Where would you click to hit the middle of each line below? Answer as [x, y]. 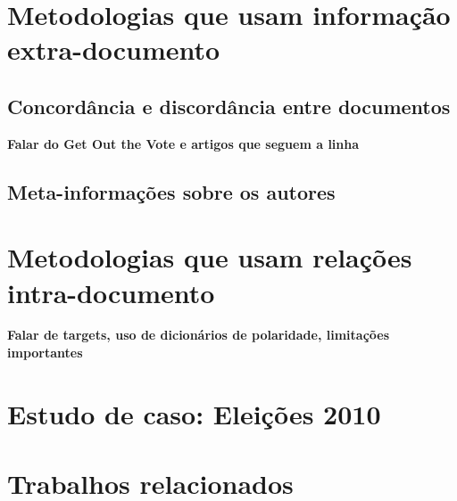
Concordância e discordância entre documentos [229, 106]
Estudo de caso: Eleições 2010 [194, 413]
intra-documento [111, 292]
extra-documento [114, 49]
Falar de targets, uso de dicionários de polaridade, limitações [199, 335]
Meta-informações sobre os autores [171, 191]
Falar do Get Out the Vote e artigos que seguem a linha [183, 143]
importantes [45, 353]
